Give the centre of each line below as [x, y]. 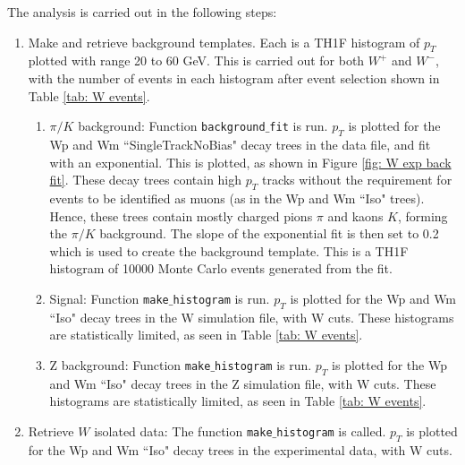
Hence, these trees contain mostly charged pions [181, 215]
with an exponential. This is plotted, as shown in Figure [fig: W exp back [250, 162]
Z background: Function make [130, 364]
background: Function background [172, 126]
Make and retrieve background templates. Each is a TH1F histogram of [224, 42]
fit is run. [299, 126]
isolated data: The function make [183, 431]
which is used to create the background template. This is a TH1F [229, 250]
